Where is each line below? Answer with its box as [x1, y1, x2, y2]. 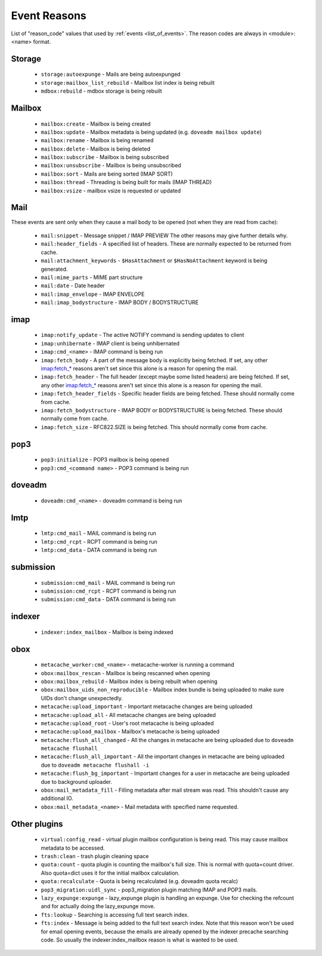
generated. [41, 265, 68, 272]
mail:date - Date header [41, 282, 106, 289]
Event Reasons [11, 9, 86, 22]
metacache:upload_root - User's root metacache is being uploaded [41, 719, 214, 727]
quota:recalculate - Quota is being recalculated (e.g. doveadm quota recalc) [41, 878, 239, 885]
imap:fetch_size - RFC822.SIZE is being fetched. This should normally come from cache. [41, 423, 268, 430]
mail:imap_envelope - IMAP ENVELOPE [41, 290, 145, 298]
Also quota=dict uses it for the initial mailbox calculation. [41, 869, 180, 877]
